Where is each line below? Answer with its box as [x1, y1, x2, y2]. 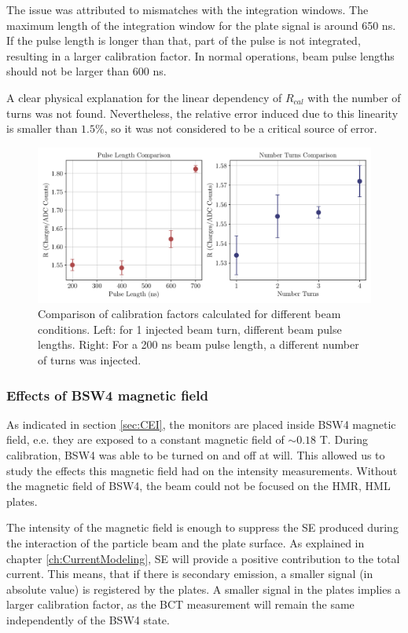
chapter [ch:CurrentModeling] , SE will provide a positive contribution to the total [6, 550, 400, 566]
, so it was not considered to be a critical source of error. [104, 120, 377, 137]
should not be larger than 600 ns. [6, 63, 167, 79]
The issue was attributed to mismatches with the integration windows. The [6, 2, 369, 17]
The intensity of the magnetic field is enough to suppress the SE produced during [6, 519, 399, 536]
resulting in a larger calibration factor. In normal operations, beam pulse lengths [6, 47, 395, 64]
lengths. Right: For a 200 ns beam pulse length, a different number [38, 336, 359, 353]
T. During [319, 431, 369, 448]
